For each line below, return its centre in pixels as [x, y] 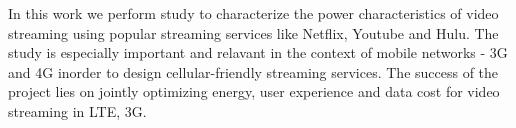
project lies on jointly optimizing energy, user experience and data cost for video [254, 91]
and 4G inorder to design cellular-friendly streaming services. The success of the [253, 71]
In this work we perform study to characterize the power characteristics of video [253, 13]
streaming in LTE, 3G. [77, 110]
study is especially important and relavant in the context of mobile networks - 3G [258, 52]
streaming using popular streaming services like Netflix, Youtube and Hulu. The [253, 32]
